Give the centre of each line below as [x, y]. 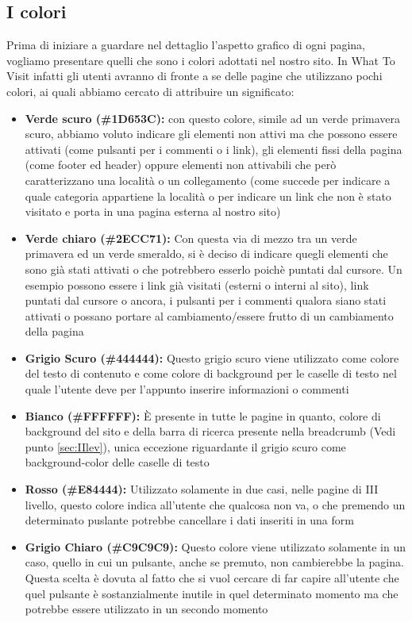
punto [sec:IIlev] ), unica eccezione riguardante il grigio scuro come [185, 446]
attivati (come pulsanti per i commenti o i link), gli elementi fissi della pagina [214, 149]
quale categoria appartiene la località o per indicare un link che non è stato [208, 196]
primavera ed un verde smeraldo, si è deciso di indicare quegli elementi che [206, 253]
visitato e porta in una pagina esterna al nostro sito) [153, 211]
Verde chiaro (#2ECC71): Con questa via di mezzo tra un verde [191, 238]
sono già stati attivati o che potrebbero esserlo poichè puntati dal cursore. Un [214, 269]
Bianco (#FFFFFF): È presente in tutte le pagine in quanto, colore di [203, 415]
